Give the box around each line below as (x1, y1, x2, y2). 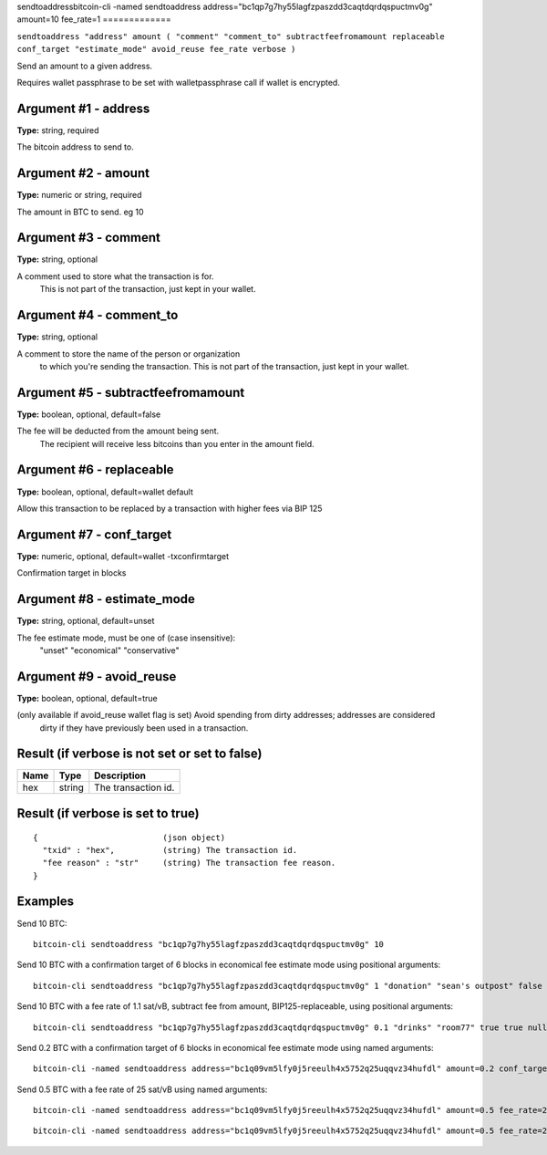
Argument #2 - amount (16, 165, 150, 182)
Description (94, 769, 146, 782)
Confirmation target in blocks (16, 567, 127, 578)
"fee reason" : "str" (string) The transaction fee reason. (42, 858, 336, 869)
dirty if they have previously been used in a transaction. (39, 722, 249, 734)
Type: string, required (16, 124, 99, 136)
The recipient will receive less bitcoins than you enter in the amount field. (39, 438, 315, 449)
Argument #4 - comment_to (16, 307, 179, 323)
